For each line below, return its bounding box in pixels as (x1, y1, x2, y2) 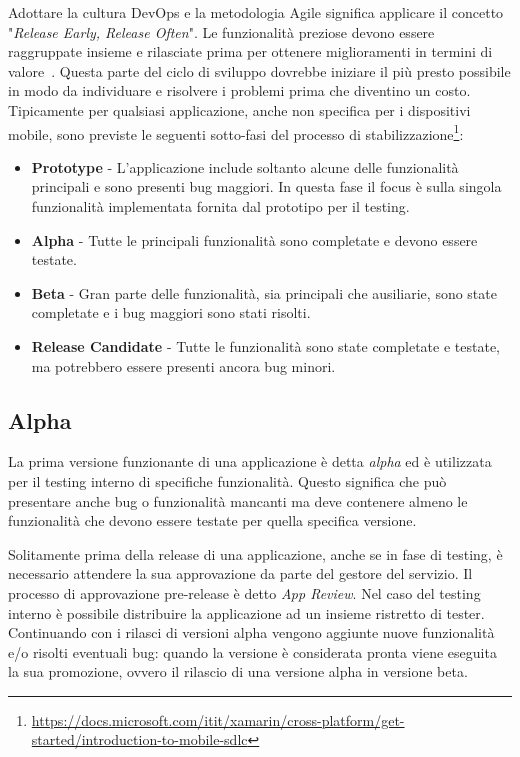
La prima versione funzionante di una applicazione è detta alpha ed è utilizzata (8, 451, 492, 472)
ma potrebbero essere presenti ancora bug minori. (31, 355, 336, 376)
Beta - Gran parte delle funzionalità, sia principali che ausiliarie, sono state (31, 282, 497, 303)
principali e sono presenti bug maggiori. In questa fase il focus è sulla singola (31, 176, 502, 197)
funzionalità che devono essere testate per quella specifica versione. (8, 510, 417, 531)
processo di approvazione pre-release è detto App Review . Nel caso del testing (8, 582, 481, 603)
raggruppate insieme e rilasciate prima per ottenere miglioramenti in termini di (8, 41, 493, 62)
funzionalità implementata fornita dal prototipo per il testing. (31, 196, 410, 216)
